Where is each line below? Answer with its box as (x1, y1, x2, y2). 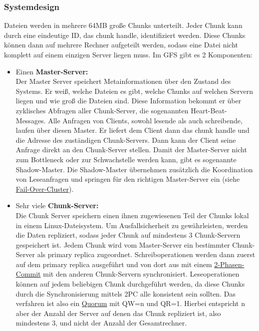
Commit (15, 269, 41, 279)
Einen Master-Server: (15, 66, 88, 76)
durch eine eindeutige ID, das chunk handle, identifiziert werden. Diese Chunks (4, 29, 246, 40)
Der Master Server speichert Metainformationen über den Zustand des (15, 76, 231, 86)
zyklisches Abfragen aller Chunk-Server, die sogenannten (15, 105, 189, 115)
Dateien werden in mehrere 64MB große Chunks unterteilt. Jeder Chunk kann (4, 20, 243, 30)
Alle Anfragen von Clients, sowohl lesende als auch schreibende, (48, 115, 243, 125)
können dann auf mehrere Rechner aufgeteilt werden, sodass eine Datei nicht (4, 39, 238, 50)
